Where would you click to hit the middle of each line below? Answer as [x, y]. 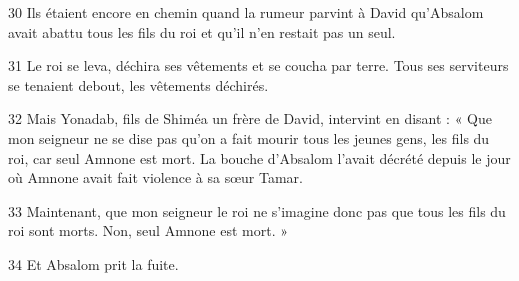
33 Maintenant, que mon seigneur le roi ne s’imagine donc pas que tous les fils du [257, 210]
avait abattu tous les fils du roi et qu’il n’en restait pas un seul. [202, 31]
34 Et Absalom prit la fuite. [93, 263]
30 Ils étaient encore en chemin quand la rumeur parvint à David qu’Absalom [246, 12]
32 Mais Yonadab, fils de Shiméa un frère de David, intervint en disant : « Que [250, 118]
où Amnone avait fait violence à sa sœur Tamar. [155, 177]
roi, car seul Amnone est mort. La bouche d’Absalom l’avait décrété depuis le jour [259, 157]
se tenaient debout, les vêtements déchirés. [138, 84]
